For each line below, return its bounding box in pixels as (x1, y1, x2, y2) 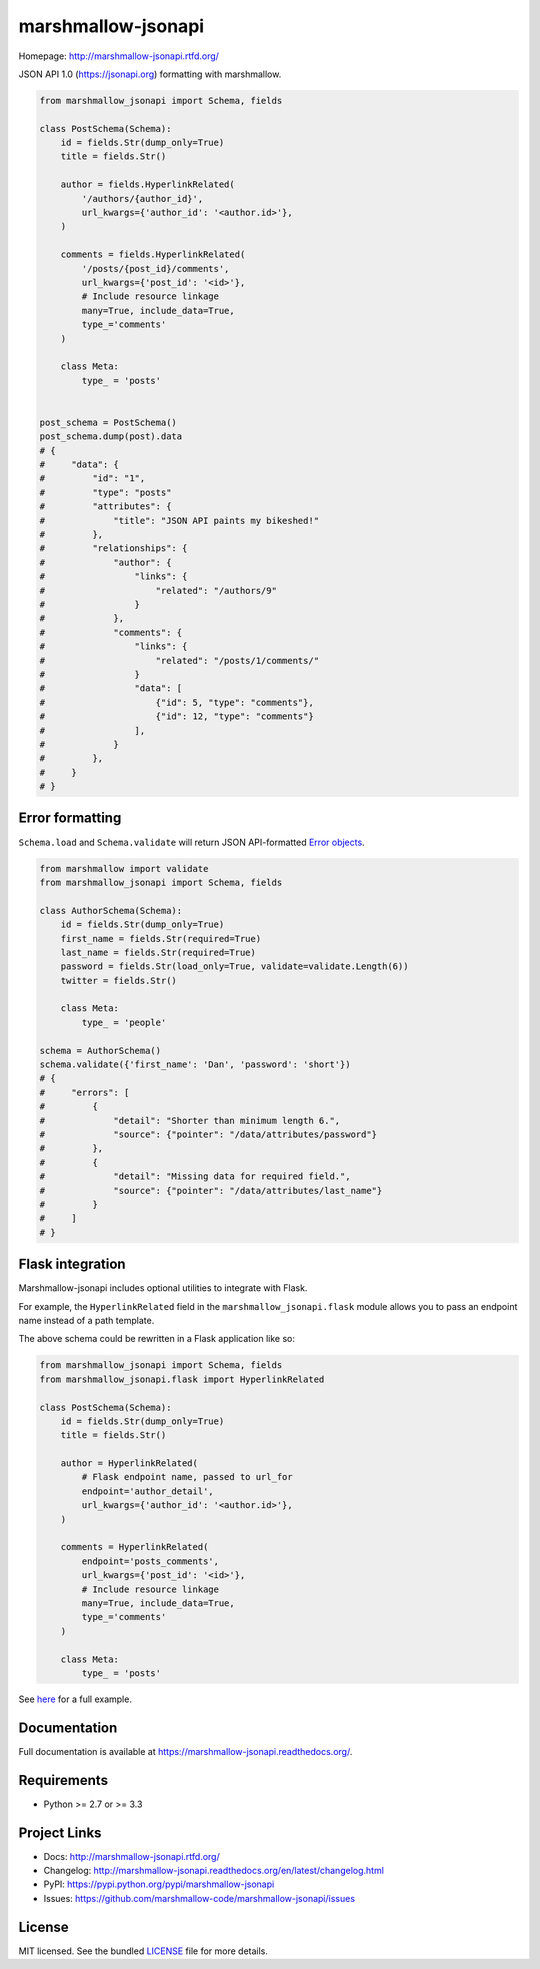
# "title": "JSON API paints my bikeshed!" (39, 515, 320, 526)
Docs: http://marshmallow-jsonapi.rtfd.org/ (43, 1850, 220, 1862)
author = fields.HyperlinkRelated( (60, 179, 235, 190)
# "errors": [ (39, 1086, 130, 1098)
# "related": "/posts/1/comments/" (39, 655, 320, 666)
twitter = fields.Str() (60, 975, 177, 986)
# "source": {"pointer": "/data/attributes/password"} (39, 1128, 378, 1140)
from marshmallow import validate (39, 863, 209, 874)
